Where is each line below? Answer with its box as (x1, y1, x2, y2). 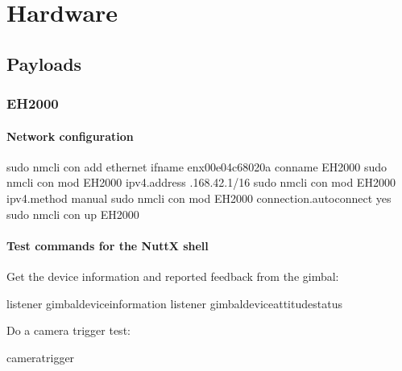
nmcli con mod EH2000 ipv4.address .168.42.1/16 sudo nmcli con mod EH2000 (6, 174, 396, 191)
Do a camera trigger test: (6, 322, 131, 339)
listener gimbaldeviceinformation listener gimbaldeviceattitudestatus (6, 295, 342, 311)
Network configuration (6, 127, 134, 144)
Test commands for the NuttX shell (6, 237, 209, 254)
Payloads (6, 51, 82, 76)
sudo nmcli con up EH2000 (6, 205, 139, 222)
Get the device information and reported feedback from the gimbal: (6, 267, 339, 284)
